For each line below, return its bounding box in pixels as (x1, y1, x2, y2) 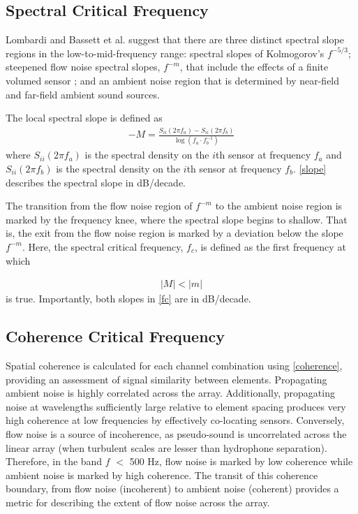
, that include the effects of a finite (179, 59, 329, 74)
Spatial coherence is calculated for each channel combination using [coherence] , (6, 358, 343, 372)
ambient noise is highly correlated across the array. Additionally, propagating (6, 385, 335, 400)
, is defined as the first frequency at (194, 239, 346, 254)
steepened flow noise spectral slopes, (6, 59, 161, 74)
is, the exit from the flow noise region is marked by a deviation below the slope (6, 226, 343, 240)
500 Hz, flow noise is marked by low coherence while (129, 454, 353, 469)
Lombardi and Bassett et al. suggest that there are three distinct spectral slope (6, 32, 344, 47)
